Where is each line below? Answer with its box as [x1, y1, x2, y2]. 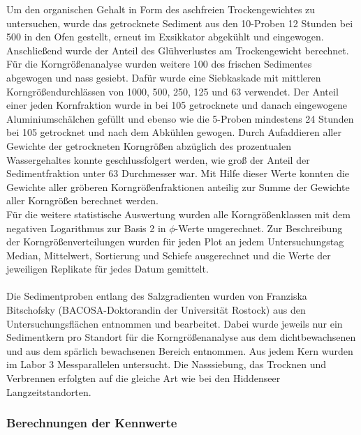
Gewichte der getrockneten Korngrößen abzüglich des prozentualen [6, 138, 291, 153]
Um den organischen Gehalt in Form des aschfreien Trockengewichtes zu [6, 2, 316, 16]
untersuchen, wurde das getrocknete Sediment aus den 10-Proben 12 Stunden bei [6, 15, 353, 30]
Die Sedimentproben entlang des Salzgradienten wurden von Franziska [6, 289, 307, 303]
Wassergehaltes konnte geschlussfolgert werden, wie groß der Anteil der [6, 152, 310, 167]
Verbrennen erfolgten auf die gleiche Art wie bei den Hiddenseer [6, 371, 281, 386]
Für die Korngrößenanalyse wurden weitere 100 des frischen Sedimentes [6, 56, 312, 71]
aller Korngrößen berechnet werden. [6, 193, 159, 208]
